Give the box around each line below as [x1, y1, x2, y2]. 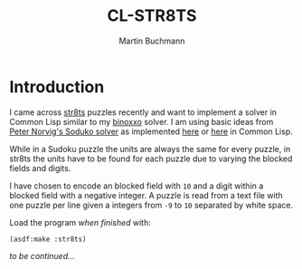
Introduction [9, 76, 105, 97]
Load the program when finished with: [9, 216, 151, 227]
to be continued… [9, 250, 75, 261]
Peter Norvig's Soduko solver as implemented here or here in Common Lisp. [9, 126, 293, 137]
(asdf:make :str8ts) [9, 235, 88, 244]
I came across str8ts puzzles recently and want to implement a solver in [9, 106, 278, 118]
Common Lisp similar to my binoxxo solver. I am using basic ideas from [9, 116, 274, 127]
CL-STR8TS [107, 5, 197, 26]
